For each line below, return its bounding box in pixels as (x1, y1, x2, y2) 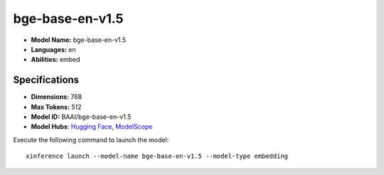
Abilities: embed (31, 55, 81, 64)
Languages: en (31, 45, 76, 53)
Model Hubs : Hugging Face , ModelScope (31, 122, 153, 131)
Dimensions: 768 (31, 92, 82, 101)
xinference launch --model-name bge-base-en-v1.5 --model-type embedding (26, 152, 289, 160)
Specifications (13, 74, 80, 86)
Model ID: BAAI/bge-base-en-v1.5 (31, 112, 132, 121)
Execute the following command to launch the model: (13, 135, 169, 144)
